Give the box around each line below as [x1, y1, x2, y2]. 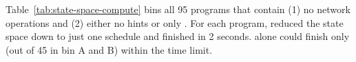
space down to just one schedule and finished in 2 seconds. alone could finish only [6, 29, 350, 43]
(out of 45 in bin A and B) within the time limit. [6, 42, 213, 56]
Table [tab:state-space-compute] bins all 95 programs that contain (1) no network [6, 2, 350, 16]
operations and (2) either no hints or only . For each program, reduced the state [6, 15, 344, 30]
